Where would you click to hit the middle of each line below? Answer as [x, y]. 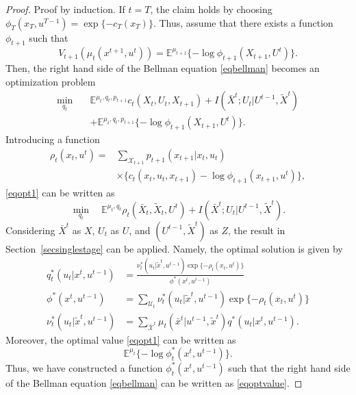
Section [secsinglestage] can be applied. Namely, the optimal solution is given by [174, 248]
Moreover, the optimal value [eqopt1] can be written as [121, 339]
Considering [30, 230]
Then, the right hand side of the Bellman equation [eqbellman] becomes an [163, 68]
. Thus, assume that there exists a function [243, 22]
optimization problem [51, 81]
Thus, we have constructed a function [84, 367]
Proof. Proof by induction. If [65, 9]
